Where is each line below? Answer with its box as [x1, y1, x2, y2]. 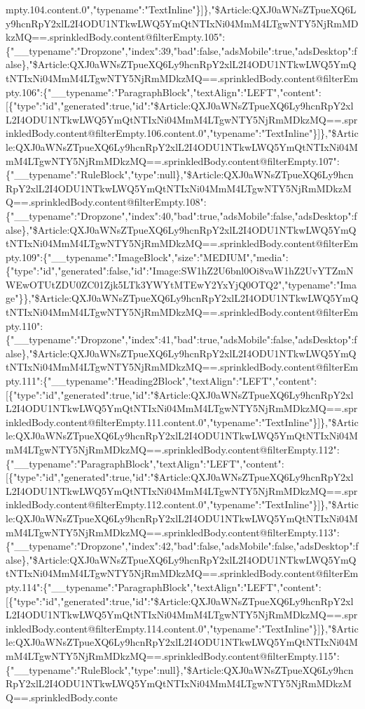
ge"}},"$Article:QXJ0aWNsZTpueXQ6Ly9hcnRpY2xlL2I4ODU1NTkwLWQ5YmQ [6, 291, 359, 305]
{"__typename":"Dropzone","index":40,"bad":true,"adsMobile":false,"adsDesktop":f [6, 208, 357, 223]
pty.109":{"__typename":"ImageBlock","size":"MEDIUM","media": [6, 249, 289, 264]
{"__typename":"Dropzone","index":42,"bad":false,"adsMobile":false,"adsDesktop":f [6, 538, 359, 553]
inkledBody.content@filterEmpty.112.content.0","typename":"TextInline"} [6, 497, 318, 512]
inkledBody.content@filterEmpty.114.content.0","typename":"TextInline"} [6, 621, 318, 635]
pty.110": [6, 318, 43, 333]
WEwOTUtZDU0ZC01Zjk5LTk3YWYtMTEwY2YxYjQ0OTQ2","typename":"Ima [6, 277, 357, 291]
